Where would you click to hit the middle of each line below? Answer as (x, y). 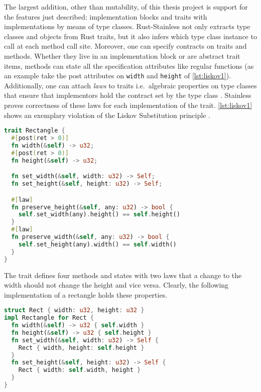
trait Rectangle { (35, 131)
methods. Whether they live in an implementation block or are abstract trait (122, 55)
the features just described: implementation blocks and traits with (106, 16)
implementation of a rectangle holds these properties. (86, 294)
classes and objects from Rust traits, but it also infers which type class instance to (130, 36)
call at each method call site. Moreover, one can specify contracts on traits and (125, 46)
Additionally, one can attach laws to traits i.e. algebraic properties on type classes (130, 85)
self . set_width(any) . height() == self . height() (99, 215)
